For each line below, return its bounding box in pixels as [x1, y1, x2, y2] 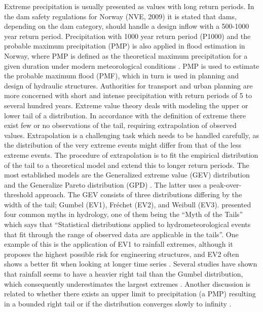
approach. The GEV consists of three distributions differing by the [35, 189, 242, 200]
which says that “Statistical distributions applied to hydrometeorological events [4, 219, 251, 230]
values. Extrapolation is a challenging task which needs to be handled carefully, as [4, 129, 259, 140]
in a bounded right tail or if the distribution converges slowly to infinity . [4, 298, 232, 308]
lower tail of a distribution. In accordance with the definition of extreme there [4, 110, 246, 120]
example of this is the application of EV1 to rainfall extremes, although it [4, 239, 233, 249]
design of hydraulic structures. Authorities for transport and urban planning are [4, 80, 253, 91]
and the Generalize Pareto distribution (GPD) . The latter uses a [4, 179, 207, 190]
